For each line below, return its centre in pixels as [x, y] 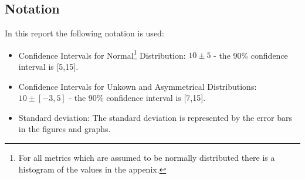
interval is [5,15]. [48, 67]
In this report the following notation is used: [84, 33]
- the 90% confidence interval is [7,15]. [137, 98]
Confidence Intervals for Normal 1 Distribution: [102, 54]
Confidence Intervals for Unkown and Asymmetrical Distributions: [138, 86]
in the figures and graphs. [65, 129]
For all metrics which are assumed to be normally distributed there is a [147, 158]
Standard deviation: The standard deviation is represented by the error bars [155, 117]
